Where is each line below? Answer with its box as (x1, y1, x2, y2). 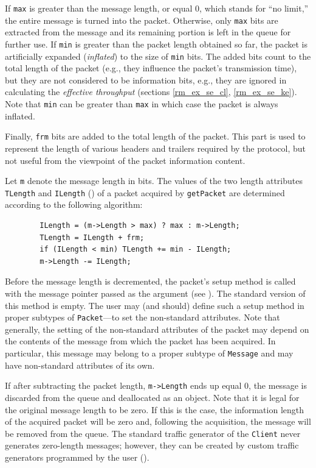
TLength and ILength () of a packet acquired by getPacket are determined (5, 186, 285, 199)
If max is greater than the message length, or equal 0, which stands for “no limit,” (5, 2, 309, 14)
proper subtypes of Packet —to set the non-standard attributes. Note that (5, 311, 280, 324)
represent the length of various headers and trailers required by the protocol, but (5, 141, 306, 154)
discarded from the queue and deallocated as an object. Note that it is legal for (5, 391, 300, 403)
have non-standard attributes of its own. (5, 358, 155, 371)
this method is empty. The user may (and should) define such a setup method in (5, 299, 304, 311)
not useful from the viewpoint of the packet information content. (5, 154, 246, 166)
